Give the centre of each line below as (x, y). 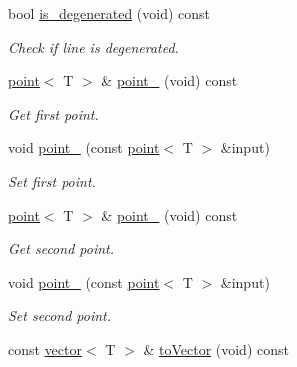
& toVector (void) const (216, 348)
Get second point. (61, 248)
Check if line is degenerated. (93, 46)
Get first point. (53, 113)
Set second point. (60, 315)
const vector (45, 348)
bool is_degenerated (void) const (109, 13)
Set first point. (52, 180)
